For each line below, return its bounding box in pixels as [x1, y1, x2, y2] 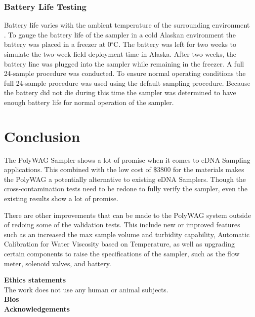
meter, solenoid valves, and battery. [4, 258, 111, 268]
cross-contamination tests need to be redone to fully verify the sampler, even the [4, 183, 248, 194]
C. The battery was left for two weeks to [113, 39, 236, 49]
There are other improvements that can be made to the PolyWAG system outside [4, 210, 251, 220]
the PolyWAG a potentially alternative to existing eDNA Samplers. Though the [4, 174, 246, 184]
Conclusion [4, 126, 81, 146]
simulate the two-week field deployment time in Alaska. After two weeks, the [4, 49, 236, 59]
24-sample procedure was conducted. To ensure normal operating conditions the [4, 68, 246, 78]
